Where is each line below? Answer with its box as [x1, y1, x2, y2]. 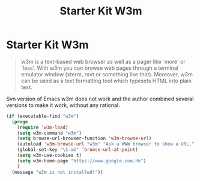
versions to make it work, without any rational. [6, 101, 120, 109]
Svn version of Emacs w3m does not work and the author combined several [6, 95, 194, 102]
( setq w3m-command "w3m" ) [17, 130, 82, 136]
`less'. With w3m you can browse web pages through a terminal [20, 64, 179, 72]
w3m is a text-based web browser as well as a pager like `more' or [20, 58, 186, 65]
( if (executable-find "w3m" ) [6, 113, 79, 119]
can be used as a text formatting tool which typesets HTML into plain [20, 77, 192, 84]
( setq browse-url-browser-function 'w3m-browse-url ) [17, 135, 152, 142]
